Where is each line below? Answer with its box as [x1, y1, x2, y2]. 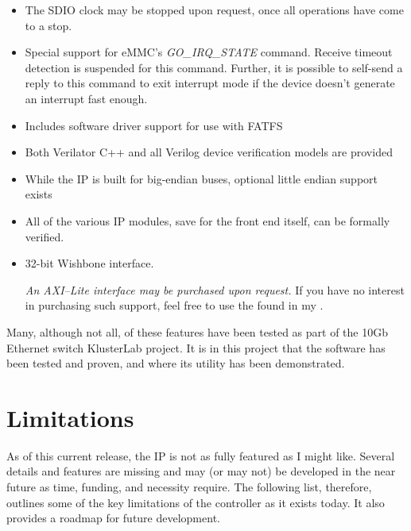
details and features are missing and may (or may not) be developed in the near [6, 463, 396, 479]
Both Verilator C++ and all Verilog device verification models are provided [25, 144, 393, 160]
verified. [25, 228, 64, 244]
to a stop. [25, 17, 72, 33]
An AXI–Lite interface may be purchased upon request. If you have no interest [25, 281, 405, 298]
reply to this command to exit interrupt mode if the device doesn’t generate [25, 75, 395, 91]
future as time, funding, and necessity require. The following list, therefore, [6, 479, 372, 494]
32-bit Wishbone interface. [25, 255, 154, 271]
